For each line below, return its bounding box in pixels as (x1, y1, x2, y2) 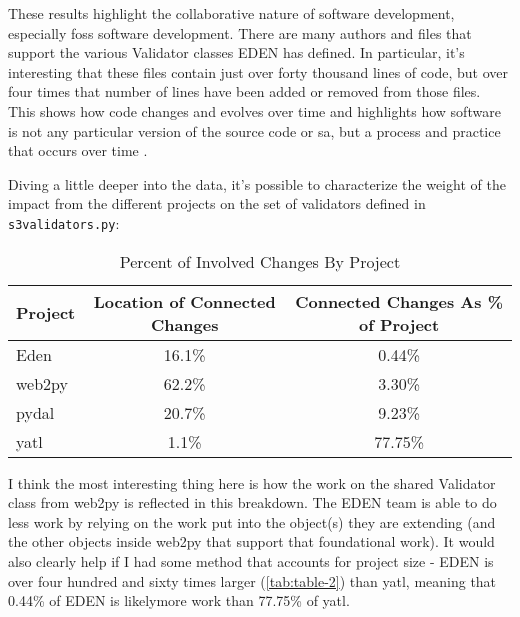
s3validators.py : (8, 212, 120, 233)
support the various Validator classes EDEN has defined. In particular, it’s (8, 42, 465, 63)
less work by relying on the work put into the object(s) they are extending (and (8, 511, 496, 532)
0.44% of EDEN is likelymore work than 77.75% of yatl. (8, 590, 350, 611)
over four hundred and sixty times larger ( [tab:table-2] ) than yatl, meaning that (8, 570, 497, 591)
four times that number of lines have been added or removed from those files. (8, 81, 481, 102)
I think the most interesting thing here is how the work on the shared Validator (8, 472, 496, 493)
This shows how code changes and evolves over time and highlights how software (8, 100, 501, 121)
